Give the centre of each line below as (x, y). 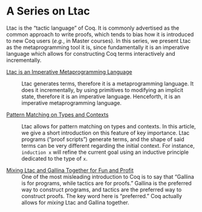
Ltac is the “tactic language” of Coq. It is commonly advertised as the (93, 28)
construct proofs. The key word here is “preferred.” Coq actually (102, 196)
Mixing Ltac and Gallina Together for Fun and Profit (70, 170)
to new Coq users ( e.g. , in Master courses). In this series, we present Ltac (99, 41)
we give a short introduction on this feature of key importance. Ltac (106, 133)
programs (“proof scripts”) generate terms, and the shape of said (103, 139)
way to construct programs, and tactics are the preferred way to (102, 190)
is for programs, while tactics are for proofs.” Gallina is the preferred (107, 183)
